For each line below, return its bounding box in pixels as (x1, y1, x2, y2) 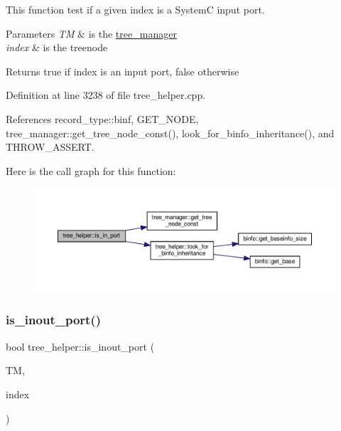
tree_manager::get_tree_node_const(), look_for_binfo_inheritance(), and (6, 125, 335, 140)
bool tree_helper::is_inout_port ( (6, 339, 155, 353)
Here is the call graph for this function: (6, 163, 176, 178)
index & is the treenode (6, 40, 108, 55)
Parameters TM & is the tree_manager (6, 26, 177, 41)
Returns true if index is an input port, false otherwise (6, 63, 239, 78)
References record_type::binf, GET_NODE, (6, 111, 199, 126)
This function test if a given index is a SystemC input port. (6, 2, 265, 16)
